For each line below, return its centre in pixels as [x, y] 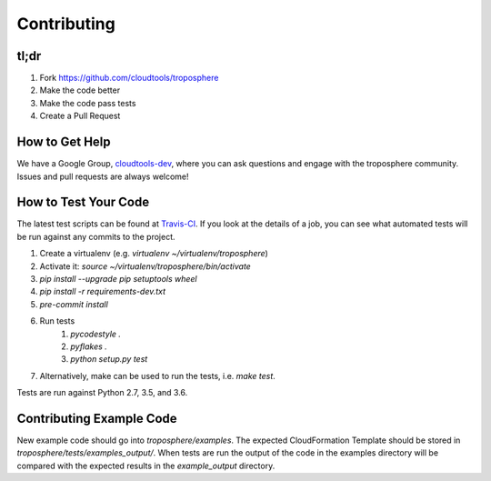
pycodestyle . [96, 334]
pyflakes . [89, 346]
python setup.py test [109, 359]
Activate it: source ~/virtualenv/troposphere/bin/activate [145, 266]
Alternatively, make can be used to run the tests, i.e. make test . [158, 376]
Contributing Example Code [97, 418]
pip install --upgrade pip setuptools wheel [118, 279]
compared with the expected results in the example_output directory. [146, 466]
